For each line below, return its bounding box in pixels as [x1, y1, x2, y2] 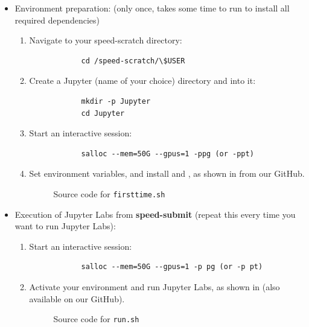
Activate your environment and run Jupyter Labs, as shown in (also [29, 280, 280, 293]
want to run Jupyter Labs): [14, 220, 116, 232]
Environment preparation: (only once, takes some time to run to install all [14, 2, 290, 14]
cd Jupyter [81, 109, 125, 118]
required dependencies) [14, 13, 100, 26]
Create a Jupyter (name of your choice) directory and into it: [29, 74, 256, 87]
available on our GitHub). [29, 292, 125, 305]
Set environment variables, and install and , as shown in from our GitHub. [29, 167, 305, 180]
